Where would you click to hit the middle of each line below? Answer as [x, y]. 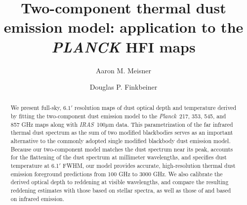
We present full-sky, [36, 108]
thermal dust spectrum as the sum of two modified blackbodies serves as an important [122, 132]
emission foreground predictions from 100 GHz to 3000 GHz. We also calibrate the [117, 174]
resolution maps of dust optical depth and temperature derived [155, 108]
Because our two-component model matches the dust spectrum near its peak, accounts [122, 149]
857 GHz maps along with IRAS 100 [58, 124]
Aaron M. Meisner [123, 70]
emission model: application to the [123, 27]
